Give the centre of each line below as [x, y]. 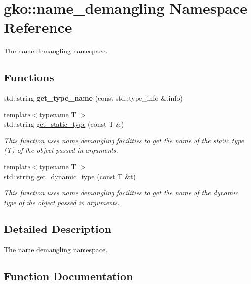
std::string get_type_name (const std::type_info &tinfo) [93, 98]
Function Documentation [69, 275]
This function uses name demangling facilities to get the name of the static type [124, 140]
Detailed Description [58, 228]
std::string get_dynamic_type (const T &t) [70, 176]
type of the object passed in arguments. [62, 202]
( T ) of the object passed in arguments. [61, 150]
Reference [38, 27]
